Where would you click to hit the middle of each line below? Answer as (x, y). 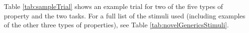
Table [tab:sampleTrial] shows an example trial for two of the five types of (114, 6)
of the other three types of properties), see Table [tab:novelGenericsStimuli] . (117, 25)
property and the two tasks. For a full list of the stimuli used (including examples (125, 15)
